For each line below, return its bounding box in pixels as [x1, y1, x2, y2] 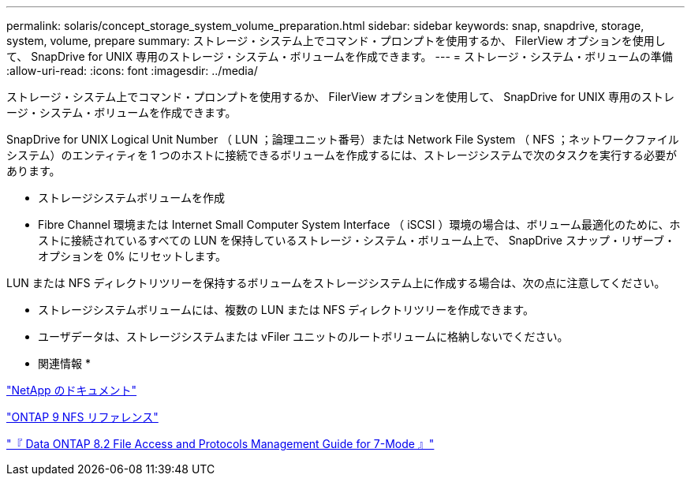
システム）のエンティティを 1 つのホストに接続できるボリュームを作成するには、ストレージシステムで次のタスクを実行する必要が [6, 148, 678, 162]
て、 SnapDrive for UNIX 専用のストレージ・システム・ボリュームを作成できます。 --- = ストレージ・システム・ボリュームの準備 [6, 50, 673, 63]
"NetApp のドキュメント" [6, 383, 137, 397]
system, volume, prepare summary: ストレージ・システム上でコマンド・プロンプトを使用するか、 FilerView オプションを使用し [6, 34, 666, 47]
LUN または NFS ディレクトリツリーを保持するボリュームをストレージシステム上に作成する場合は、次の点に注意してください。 [6, 276, 666, 290]
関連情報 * [38, 357, 91, 370]
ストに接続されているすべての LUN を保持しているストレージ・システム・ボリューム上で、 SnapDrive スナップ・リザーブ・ [38, 234, 676, 247]
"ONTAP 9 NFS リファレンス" [6, 410, 159, 424]
